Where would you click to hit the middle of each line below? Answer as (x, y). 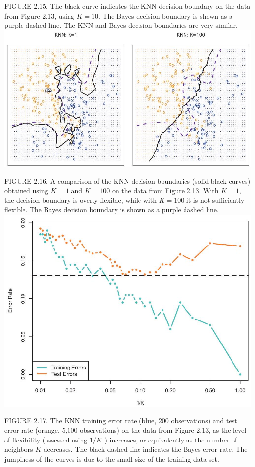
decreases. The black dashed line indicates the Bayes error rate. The (145, 449)
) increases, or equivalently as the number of (171, 439)
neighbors (19, 449)
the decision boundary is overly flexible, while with (81, 200)
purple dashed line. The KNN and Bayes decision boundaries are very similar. (121, 25)
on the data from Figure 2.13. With (165, 190)
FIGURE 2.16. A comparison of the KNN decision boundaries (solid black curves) (127, 181)
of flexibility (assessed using (46, 439)
